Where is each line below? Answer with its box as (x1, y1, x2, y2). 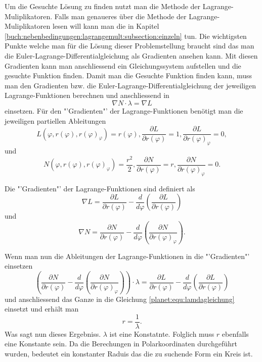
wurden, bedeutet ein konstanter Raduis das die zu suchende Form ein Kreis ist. (5, 348, 253, 359)
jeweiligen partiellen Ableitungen (5, 115, 106, 126)
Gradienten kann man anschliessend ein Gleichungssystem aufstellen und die (5, 60, 241, 71)
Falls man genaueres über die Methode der (54, 11, 187, 21)
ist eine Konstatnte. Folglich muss (109, 328, 214, 339)
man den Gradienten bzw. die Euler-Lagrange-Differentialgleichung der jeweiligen (5, 80, 256, 90)
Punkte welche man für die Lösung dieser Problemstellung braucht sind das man (5, 40, 254, 51)
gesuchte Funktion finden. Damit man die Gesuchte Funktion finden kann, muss (5, 70, 252, 81)
